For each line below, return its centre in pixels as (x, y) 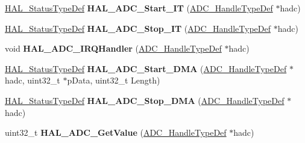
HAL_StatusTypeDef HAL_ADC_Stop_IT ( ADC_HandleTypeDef (138, 28)
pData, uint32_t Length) (114, 80)
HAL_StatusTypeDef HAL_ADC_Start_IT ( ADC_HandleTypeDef (139, 8)
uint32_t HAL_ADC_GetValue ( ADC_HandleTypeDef (116, 132)
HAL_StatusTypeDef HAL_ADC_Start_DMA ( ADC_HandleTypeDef (146, 68)
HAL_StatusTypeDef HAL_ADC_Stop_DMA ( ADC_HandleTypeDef (145, 100)
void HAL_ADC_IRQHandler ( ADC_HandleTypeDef (113, 48)
